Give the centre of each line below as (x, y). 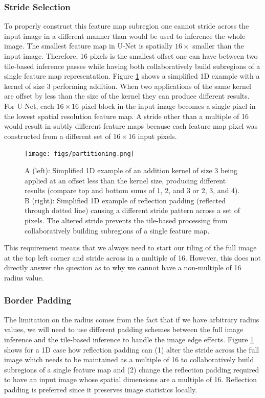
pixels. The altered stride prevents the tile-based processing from (126, 220)
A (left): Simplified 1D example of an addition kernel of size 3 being (131, 170)
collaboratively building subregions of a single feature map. (117, 230)
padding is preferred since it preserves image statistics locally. (101, 389)
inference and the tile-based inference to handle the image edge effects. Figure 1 (129, 339)
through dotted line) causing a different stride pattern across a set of (132, 210)
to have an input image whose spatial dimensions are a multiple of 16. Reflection (131, 379)
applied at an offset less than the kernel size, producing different (125, 180)
